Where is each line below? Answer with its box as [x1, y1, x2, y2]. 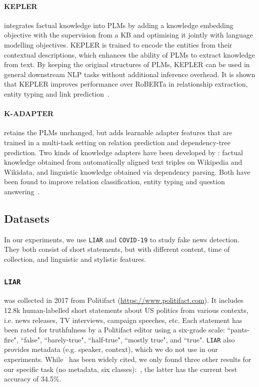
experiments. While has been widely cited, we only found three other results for [4, 353, 251, 364]
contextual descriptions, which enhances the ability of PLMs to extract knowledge [4, 49, 255, 60]
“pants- [227, 324, 249, 335]
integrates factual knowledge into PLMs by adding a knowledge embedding [4, 20, 233, 30]
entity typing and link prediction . [4, 88, 109, 99]
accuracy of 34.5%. [4, 373, 61, 384]
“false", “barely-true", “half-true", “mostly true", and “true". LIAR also [20, 334, 235, 344]
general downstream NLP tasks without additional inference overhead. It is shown [4, 69, 255, 79]
